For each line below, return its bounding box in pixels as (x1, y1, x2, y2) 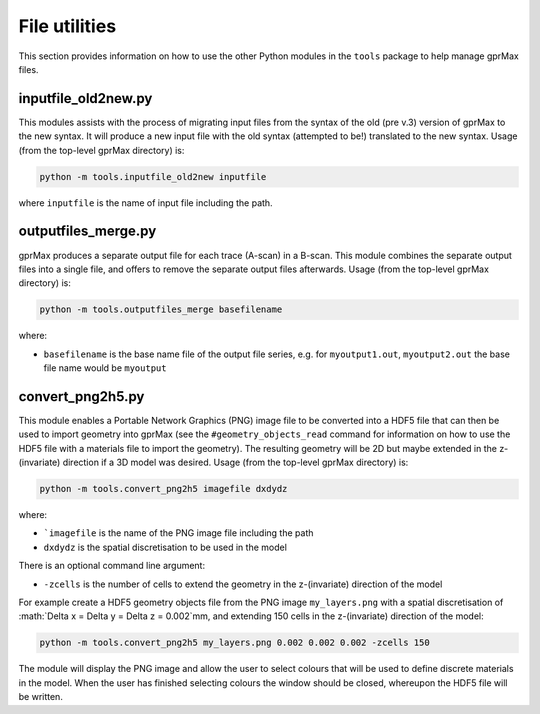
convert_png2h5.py (18, 388, 145, 405)
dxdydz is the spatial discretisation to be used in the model (43, 541, 287, 553)
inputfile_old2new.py (18, 90, 153, 107)
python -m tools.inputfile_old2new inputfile (39, 171, 267, 182)
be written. (18, 691, 64, 703)
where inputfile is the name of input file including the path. (18, 196, 274, 209)
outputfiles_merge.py (18, 223, 157, 240)
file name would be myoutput (43, 362, 167, 374)
